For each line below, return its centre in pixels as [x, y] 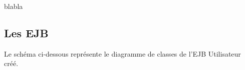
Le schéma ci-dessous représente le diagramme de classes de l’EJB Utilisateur [123, 53]
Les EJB [26, 33]
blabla [14, 6]
